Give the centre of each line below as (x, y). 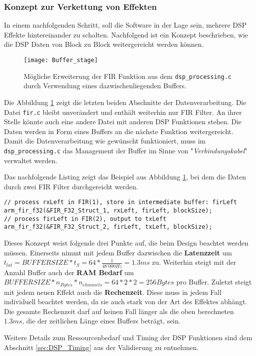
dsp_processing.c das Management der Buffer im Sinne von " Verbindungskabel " (126, 150)
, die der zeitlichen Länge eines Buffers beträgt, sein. (101, 321)
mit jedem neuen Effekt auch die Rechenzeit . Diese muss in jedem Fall (113, 292)
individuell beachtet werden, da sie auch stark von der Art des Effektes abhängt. (126, 302)
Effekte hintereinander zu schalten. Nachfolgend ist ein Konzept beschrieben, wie (126, 34)
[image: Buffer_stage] (61, 60)
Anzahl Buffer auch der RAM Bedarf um (69, 272)
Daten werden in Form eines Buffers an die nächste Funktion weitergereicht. (119, 131)
